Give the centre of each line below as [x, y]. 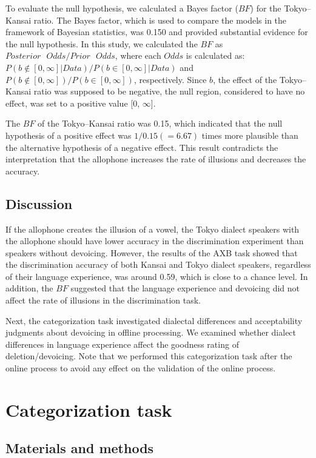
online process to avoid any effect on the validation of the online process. [141, 368]
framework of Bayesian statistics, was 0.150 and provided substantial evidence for [157, 32]
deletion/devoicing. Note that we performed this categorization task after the [149, 356]
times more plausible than [250, 135]
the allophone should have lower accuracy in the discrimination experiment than [155, 241]
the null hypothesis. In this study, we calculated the [102, 43]
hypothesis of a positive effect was [69, 135]
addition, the [29, 288]
